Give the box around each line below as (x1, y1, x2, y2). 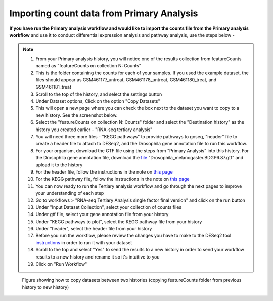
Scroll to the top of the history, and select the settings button (35, 91, 162, 97)
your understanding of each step (35, 190, 104, 196)
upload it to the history (35, 162, 83, 168)
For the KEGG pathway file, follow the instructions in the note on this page (35, 176, 190, 182)
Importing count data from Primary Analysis (9, 8, 198, 19)
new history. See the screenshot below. (35, 112, 118, 118)
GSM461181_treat (35, 84, 72, 90)
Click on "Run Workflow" (35, 261, 87, 267)
